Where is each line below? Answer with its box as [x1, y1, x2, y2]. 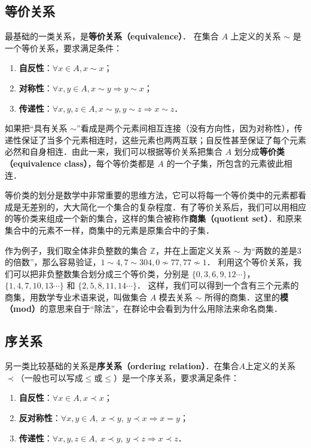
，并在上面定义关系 [155, 244, 231, 256]
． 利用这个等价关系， [206, 256, 294, 268]
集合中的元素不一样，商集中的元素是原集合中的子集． [5, 223, 214, 236]
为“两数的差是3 [243, 244, 301, 256]
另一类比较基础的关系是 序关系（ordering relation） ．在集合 [5, 360, 239, 372]
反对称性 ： [19, 412, 61, 424]
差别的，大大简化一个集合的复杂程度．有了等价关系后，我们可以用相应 [29, 200, 306, 213]
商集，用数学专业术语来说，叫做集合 [5, 290, 147, 303]
